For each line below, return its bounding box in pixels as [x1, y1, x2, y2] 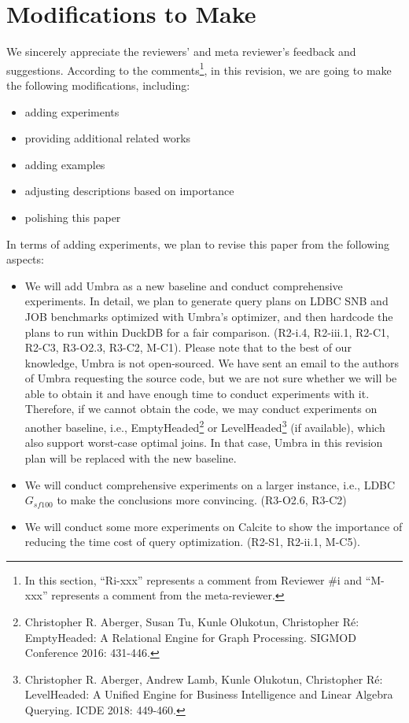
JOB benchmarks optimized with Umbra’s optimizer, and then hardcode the [24, 308, 393, 324]
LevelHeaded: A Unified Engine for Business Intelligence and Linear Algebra [24, 686, 393, 703]
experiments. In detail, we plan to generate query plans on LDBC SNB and [24, 293, 389, 309]
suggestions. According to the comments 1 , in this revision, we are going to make [6, 59, 392, 78]
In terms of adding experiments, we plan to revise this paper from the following [6, 235, 390, 252]
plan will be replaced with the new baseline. [24, 449, 237, 466]
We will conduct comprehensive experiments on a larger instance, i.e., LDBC [24, 476, 396, 492]
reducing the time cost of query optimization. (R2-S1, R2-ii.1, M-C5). [24, 533, 360, 550]
